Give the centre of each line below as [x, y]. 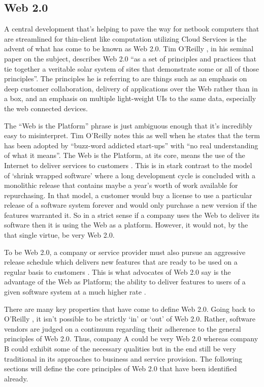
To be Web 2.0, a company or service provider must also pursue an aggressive [125, 252]
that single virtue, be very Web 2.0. [59, 235]
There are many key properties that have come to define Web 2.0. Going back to [129, 309]
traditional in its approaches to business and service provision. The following [123, 358]
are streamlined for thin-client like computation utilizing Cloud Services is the [125, 38]
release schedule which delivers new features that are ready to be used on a [121, 262]
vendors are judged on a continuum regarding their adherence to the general [123, 328]
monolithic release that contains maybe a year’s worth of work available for [121, 185]
